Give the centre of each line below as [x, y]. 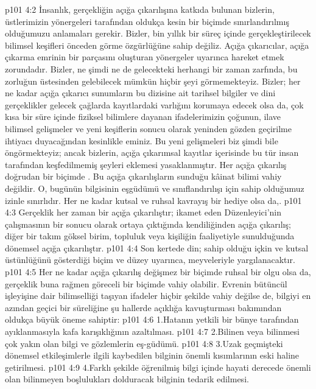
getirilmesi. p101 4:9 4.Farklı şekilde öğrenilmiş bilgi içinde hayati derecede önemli [158, 367]
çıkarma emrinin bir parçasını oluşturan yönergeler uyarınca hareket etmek [145, 57]
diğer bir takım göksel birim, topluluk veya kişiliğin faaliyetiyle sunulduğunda [150, 236]
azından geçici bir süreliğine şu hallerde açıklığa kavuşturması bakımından [143, 307]
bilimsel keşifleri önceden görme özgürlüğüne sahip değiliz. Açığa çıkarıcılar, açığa [157, 45]
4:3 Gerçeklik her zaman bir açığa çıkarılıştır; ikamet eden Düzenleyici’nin [143, 212]
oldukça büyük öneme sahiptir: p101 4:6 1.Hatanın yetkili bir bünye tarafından [152, 319]
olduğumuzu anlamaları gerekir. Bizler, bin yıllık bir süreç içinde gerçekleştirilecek [158, 33]
